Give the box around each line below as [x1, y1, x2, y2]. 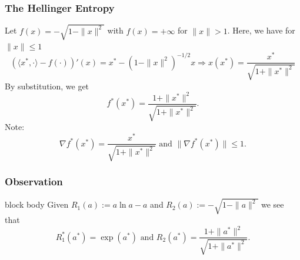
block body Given [5, 198, 69, 211]
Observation [5, 174, 63, 189]
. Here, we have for [227, 24, 295, 36]
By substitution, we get [5, 79, 89, 92]
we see [261, 198, 284, 211]
